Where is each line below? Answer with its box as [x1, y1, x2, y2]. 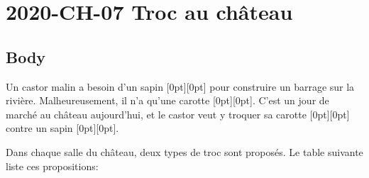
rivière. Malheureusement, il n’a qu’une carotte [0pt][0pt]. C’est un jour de [6, 93, 329, 108]
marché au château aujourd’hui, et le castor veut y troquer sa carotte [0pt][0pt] [6, 106, 350, 121]
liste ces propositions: [6, 158, 99, 173]
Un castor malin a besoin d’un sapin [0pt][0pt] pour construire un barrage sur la [6, 79, 355, 94]
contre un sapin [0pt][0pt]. [6, 121, 119, 135]
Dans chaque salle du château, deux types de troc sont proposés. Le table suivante [6, 144, 363, 159]
